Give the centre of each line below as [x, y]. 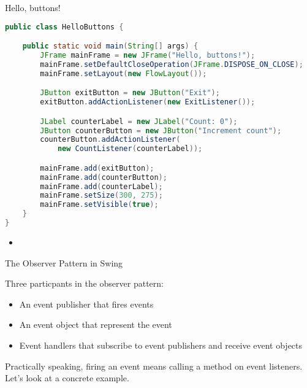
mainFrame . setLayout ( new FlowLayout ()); [123, 73]
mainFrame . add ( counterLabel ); [101, 186]
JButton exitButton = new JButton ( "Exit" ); [130, 93]
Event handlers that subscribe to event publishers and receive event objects [161, 345]
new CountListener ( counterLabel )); [130, 149]
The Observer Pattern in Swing [64, 262]
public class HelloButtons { [64, 27]
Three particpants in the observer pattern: [84, 283]
